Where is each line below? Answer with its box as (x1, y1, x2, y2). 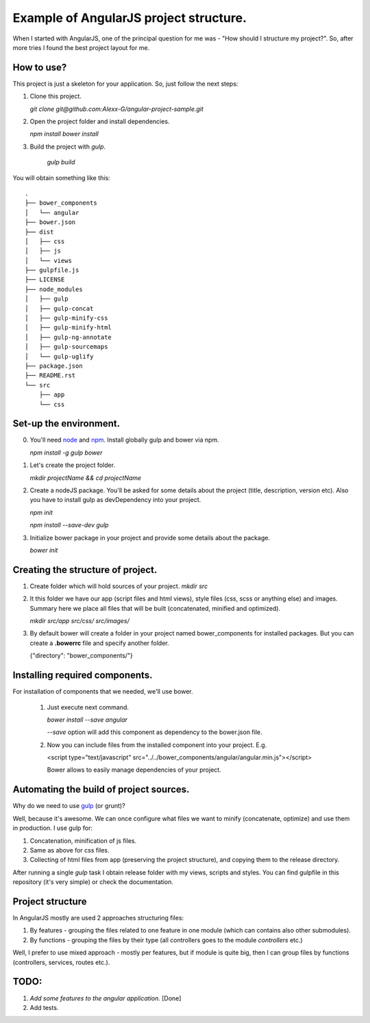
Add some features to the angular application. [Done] (29, 994, 182, 1002)
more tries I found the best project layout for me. (12, 43, 150, 51)
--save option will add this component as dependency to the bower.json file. (47, 728, 263, 736)
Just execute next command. (47, 703, 129, 711)
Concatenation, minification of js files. (29, 836, 137, 845)
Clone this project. (29, 92, 82, 101)
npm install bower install (29, 130, 99, 138)
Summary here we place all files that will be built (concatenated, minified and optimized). (29, 604, 281, 612)
